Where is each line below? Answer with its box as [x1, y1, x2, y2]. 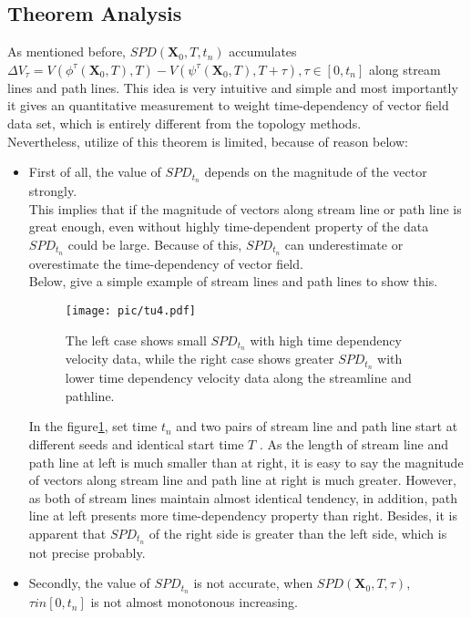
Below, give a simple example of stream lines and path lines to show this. [28, 272, 438, 291]
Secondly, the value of [28, 573, 150, 592]
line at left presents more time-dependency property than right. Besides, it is [28, 506, 457, 525]
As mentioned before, [7, 42, 127, 61]
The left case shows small [65, 330, 207, 349]
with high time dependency [250, 330, 402, 349]
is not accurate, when [193, 573, 313, 592]
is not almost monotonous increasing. [90, 592, 298, 612]
